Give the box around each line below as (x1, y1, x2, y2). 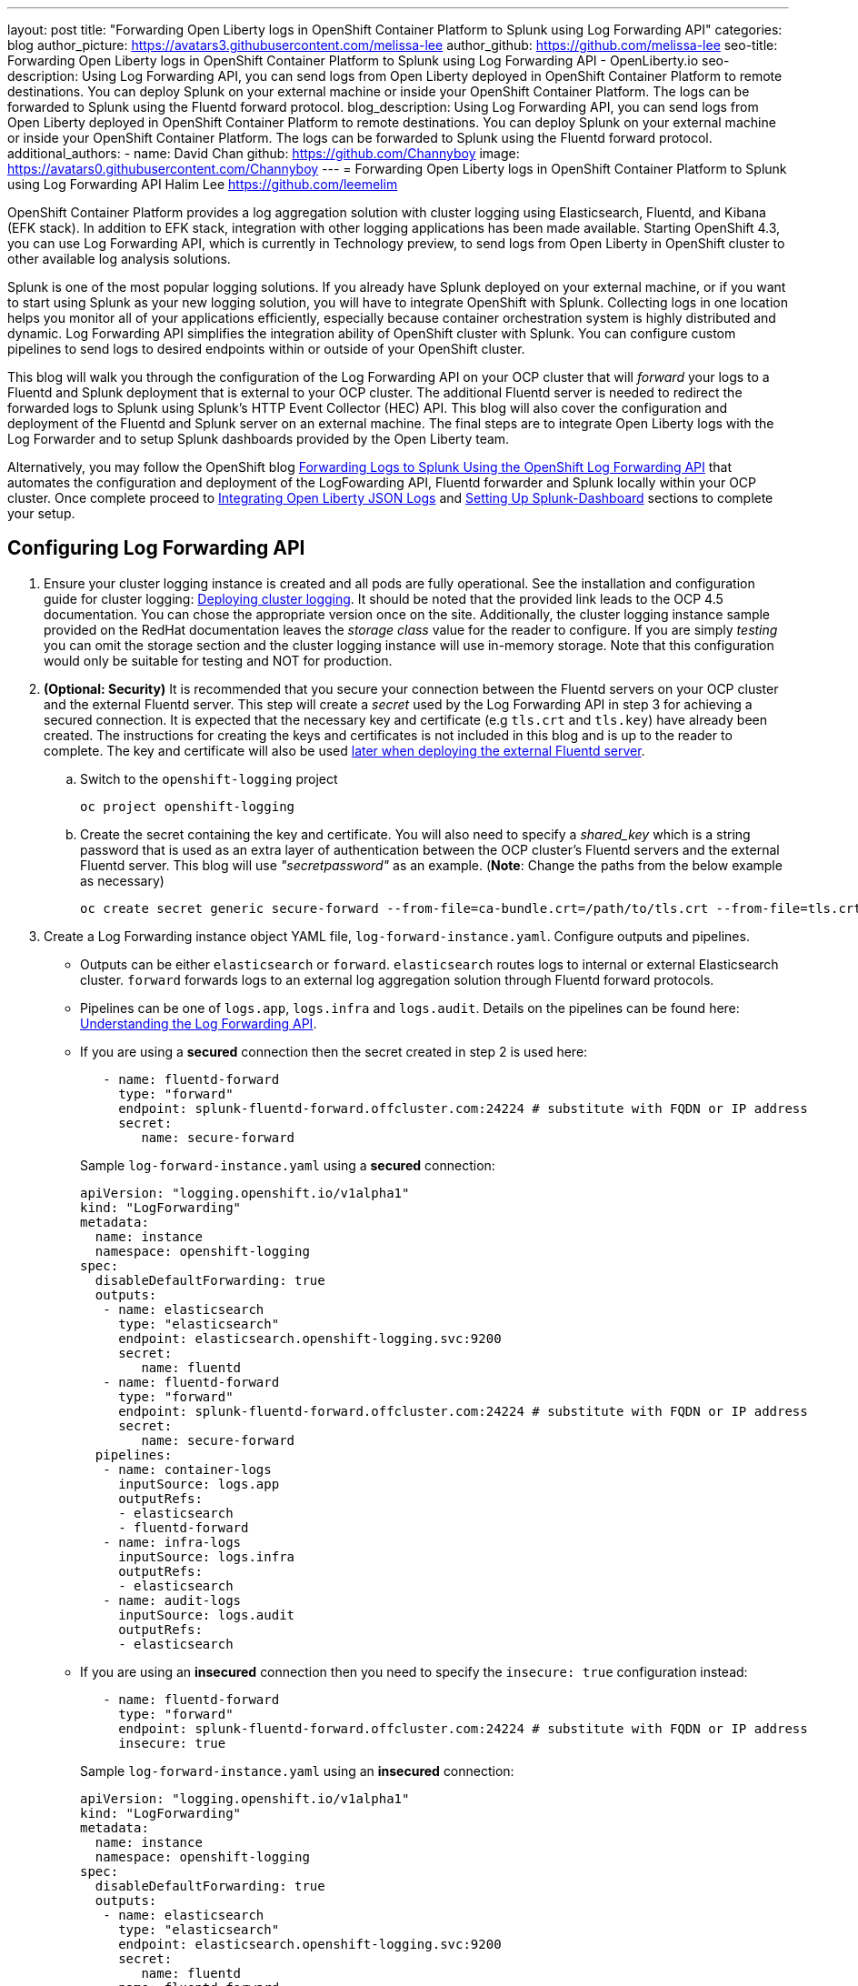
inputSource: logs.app (118, 1476, 280, 1491)
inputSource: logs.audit (118, 1607, 295, 1622)
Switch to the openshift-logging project (80, 770, 338, 787)
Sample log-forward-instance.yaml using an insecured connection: (80, 1762, 514, 1779)
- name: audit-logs (103, 1592, 242, 1608)
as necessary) (80, 872, 165, 888)
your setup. (7, 506, 75, 521)
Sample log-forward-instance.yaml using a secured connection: (80, 1157, 495, 1173)
